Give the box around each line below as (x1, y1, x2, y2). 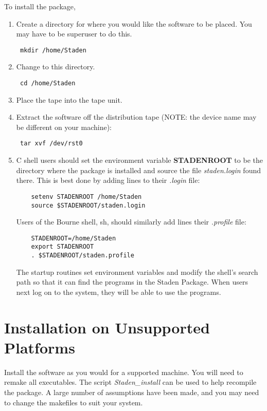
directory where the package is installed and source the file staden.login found (16, 164, 261, 175)
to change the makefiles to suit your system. (4, 397, 143, 407)
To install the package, (4, 1, 76, 11)
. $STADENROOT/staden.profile (31, 252, 134, 259)
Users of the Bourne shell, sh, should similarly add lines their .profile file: (16, 216, 246, 227)
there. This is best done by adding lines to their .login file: (16, 175, 200, 185)
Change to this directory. (16, 61, 95, 72)
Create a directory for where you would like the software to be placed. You (16, 18, 252, 29)
